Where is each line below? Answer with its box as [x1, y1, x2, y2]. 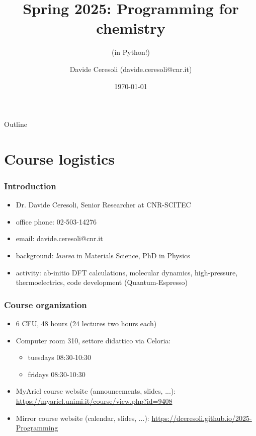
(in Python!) [111, 47, 150, 57]
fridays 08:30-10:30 [28, 369, 86, 379]
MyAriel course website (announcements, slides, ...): [16, 386, 176, 396]
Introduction [4, 179, 56, 192]
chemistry [96, 18, 165, 38]
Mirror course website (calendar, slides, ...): [16, 412, 149, 423]
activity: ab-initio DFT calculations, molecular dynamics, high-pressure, [16, 267, 238, 277]
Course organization [4, 298, 87, 311]
